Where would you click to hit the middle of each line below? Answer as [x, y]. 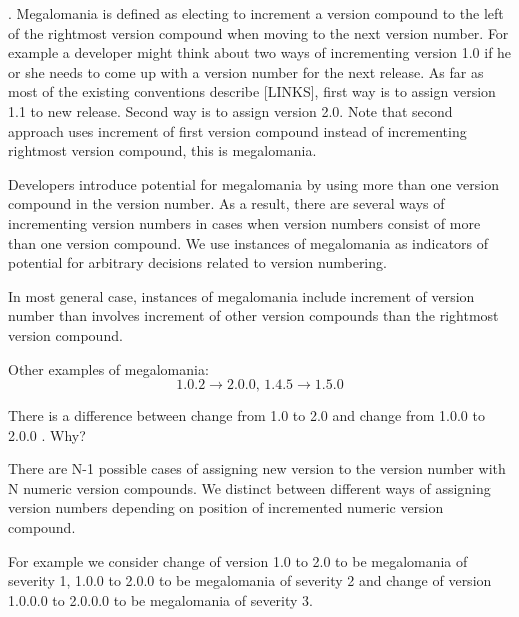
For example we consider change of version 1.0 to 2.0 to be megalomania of [238, 560]
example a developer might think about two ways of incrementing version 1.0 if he [260, 52]
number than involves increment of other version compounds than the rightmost [253, 315]
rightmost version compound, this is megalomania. [162, 150]
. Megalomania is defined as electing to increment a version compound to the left [256, 13]
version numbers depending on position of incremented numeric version [226, 507]
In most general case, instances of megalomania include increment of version [241, 295]
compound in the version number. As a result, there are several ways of [226, 203]
